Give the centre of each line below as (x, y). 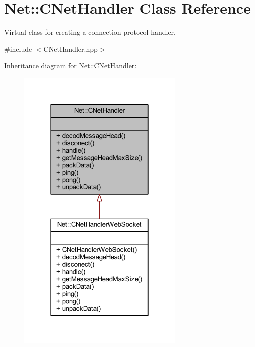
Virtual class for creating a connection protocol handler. (90, 32)
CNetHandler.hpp (70, 49)
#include (18, 49)
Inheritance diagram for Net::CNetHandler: (70, 66)
